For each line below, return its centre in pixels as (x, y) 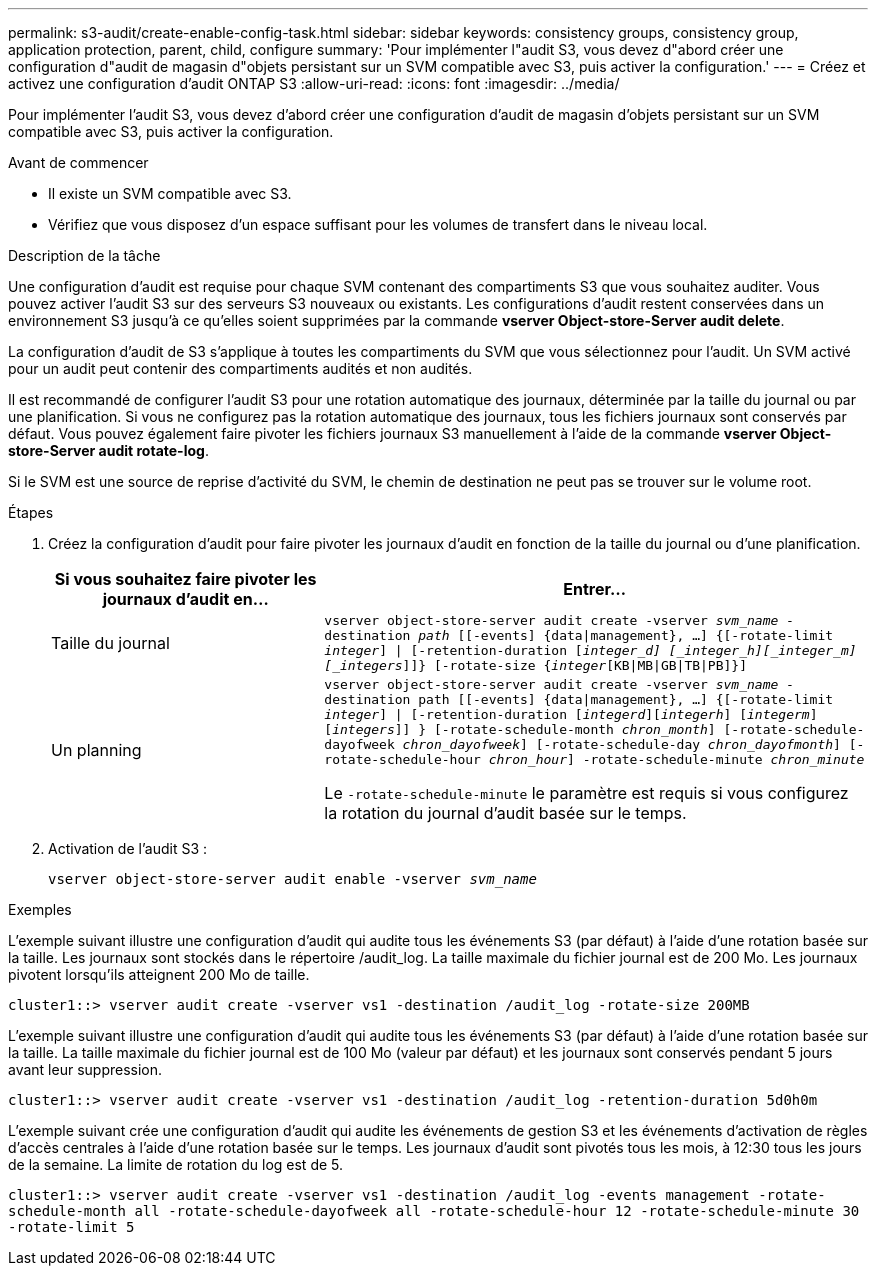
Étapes (31, 512)
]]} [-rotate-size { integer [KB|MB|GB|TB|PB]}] (575, 665)
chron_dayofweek (461, 744)
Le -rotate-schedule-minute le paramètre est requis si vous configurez (586, 793)
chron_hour (527, 759)
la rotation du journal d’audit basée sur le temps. (505, 813)
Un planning (96, 750)
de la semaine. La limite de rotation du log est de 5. (176, 1164)
